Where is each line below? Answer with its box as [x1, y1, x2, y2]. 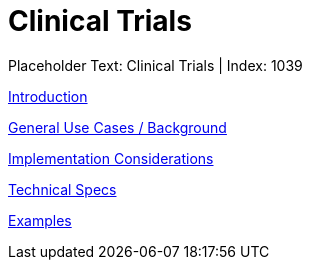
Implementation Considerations [8, 149, 214, 167]
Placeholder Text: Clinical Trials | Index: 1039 [8, 56, 303, 74]
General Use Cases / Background [8, 118, 227, 136]
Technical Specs [8, 180, 117, 198]
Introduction [8, 87, 88, 105]
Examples [8, 211, 72, 229]
